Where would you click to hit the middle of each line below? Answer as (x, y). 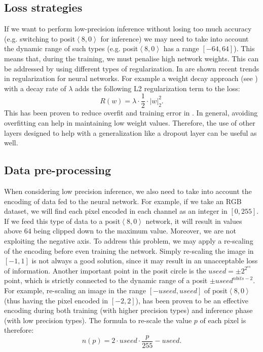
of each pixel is (223, 320)
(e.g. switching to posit (40, 38)
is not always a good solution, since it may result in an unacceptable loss (145, 261)
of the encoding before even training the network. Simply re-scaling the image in (129, 250)
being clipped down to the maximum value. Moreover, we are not (135, 231)
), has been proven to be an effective (192, 300)
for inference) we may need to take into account (175, 38)
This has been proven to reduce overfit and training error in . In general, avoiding (131, 113)
